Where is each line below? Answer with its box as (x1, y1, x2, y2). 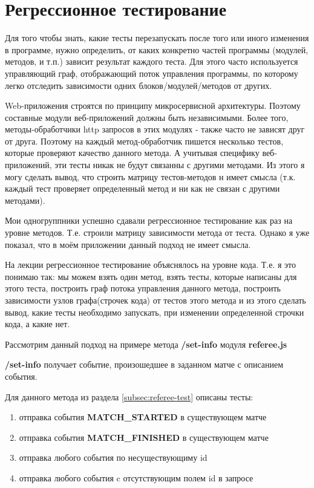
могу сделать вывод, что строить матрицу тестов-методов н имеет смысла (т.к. (5, 170, 296, 183)
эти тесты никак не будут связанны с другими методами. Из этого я (54, 158, 305, 171)
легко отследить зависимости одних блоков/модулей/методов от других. (5, 79, 272, 91)
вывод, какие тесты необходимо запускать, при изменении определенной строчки (5, 305, 304, 318)
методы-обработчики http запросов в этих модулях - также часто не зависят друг (5, 123, 305, 135)
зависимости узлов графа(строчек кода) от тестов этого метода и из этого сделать (5, 294, 306, 306)
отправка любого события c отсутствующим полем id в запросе (19, 471, 253, 484)
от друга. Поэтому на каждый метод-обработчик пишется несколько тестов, (5, 134, 284, 147)
